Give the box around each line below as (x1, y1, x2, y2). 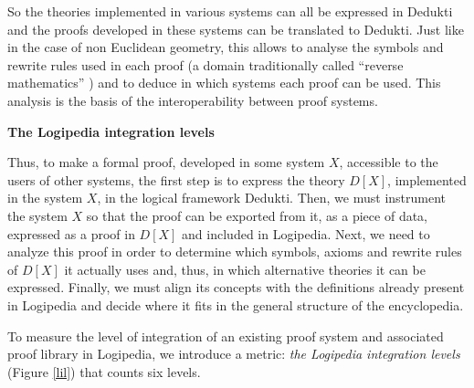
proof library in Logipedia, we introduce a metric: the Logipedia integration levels (7, 344, 460, 363)
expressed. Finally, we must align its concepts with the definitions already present (7, 278, 465, 297)
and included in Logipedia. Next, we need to (182, 224, 430, 243)
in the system (7, 188, 83, 207)
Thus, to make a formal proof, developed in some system (7, 152, 325, 172)
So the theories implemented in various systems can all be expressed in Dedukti (7, 2, 453, 20)
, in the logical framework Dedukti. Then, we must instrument (97, 188, 447, 207)
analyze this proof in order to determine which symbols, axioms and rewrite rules (7, 242, 462, 261)
